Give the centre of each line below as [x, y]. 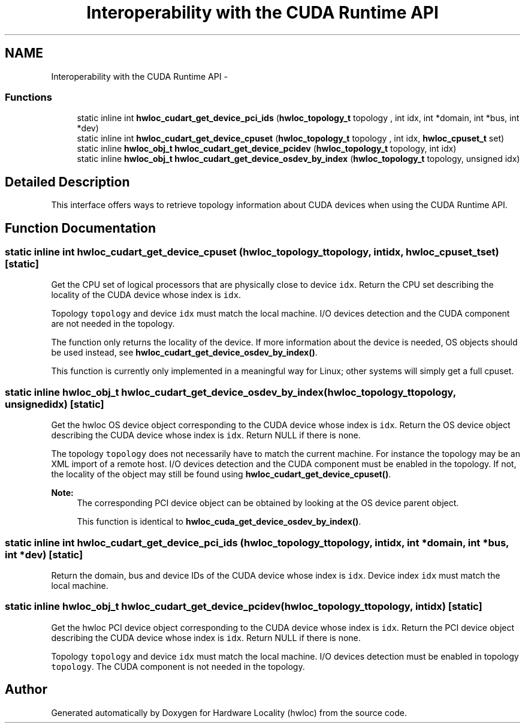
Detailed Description [67, 182]
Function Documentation [80, 228]
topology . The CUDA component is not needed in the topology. [178, 666]
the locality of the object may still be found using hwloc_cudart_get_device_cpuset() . [221, 474]
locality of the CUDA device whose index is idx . [146, 295]
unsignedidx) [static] [55, 404]
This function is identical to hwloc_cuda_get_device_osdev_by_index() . [219, 522]
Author [26, 690]
